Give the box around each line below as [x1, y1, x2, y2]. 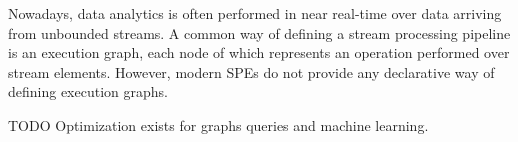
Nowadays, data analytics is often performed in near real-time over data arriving [8, 3, 502, 23]
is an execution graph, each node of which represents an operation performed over [8, 42, 510, 63]
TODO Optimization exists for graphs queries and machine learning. [8, 114, 429, 135]
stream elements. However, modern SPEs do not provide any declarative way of [8, 61, 495, 82]
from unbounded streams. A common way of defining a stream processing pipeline [8, 22, 511, 43]
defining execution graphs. [8, 81, 168, 102]
